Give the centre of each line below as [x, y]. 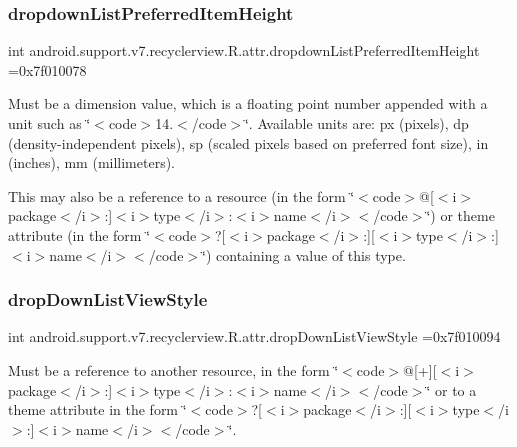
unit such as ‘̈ [49, 123]
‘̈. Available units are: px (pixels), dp [356, 123]
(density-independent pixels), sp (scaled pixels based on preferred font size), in [248, 142]
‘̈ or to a [451, 389]
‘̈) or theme [460, 215]
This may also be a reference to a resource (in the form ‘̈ [181, 195]
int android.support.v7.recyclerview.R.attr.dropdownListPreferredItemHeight [244, 50]
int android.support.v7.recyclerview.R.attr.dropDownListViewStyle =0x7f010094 [254, 336]
